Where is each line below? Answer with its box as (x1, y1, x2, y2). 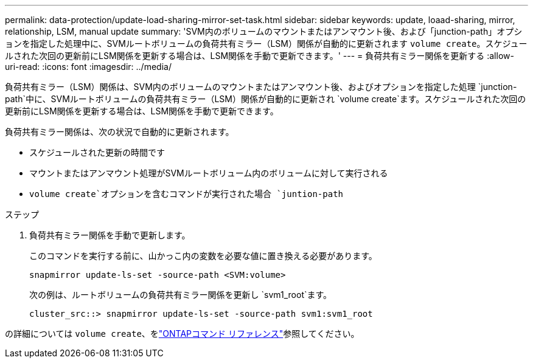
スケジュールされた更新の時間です (29, 147, 165, 157)
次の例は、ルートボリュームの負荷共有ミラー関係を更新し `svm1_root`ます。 (29, 289, 332, 300)
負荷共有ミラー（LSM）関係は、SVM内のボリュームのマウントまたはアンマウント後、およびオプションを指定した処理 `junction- (5, 81, 517, 92)
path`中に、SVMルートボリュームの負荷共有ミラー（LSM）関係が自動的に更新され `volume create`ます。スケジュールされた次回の (5, 94, 526, 104)
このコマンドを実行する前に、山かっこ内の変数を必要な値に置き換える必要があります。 (29, 251, 377, 261)
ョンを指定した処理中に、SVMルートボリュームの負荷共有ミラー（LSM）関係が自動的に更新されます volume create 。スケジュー (5, 38, 528, 49)
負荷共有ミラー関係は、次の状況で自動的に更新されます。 (5, 126, 234, 137)
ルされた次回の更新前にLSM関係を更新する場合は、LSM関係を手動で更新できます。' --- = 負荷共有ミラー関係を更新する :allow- (5, 50, 514, 61)
